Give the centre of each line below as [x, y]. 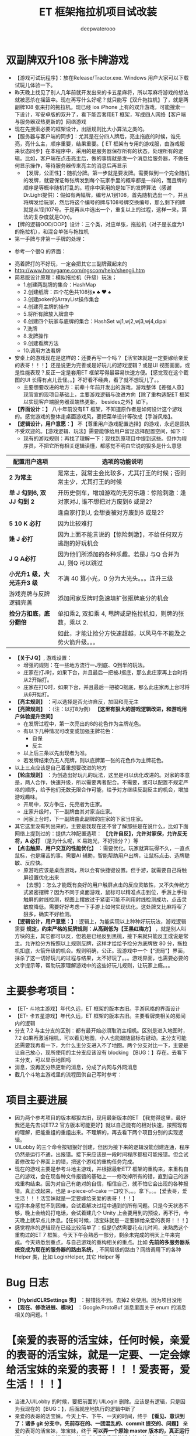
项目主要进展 [37, 1100]
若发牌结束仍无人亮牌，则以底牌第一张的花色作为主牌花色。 [95, 760]
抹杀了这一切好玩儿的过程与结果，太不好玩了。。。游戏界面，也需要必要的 [101, 958]
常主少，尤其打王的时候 [90, 482]
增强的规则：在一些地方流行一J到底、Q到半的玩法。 [85, 665]
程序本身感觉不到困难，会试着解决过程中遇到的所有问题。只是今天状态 [99, 1205]
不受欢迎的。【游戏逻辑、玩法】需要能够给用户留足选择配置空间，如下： [100, 431]
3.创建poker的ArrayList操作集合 [61, 299]
